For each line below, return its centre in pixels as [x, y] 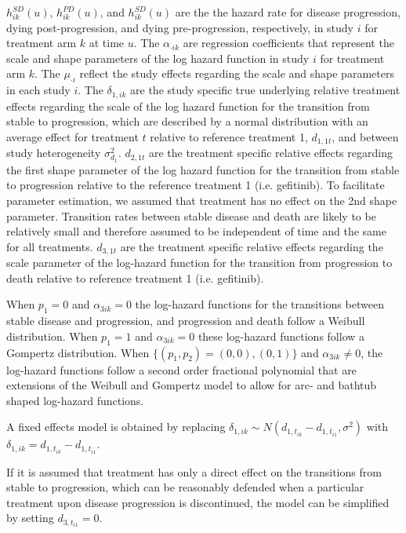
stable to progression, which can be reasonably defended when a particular [185, 487]
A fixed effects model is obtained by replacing [116, 427]
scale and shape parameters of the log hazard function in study [158, 58]
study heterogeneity [54, 153]
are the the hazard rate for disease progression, [288, 12]
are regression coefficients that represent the [288, 43]
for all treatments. [50, 246]
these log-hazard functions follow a [281, 336]
